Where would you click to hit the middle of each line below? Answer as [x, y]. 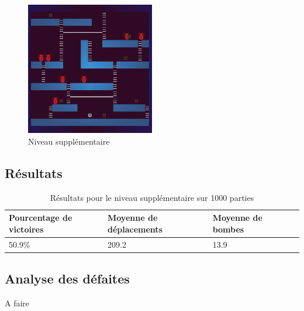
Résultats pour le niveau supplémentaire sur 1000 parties [152, 197]
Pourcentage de [41, 218]
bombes [228, 229]
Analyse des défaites [67, 278]
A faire [17, 303]
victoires [26, 229]
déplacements [135, 229]
